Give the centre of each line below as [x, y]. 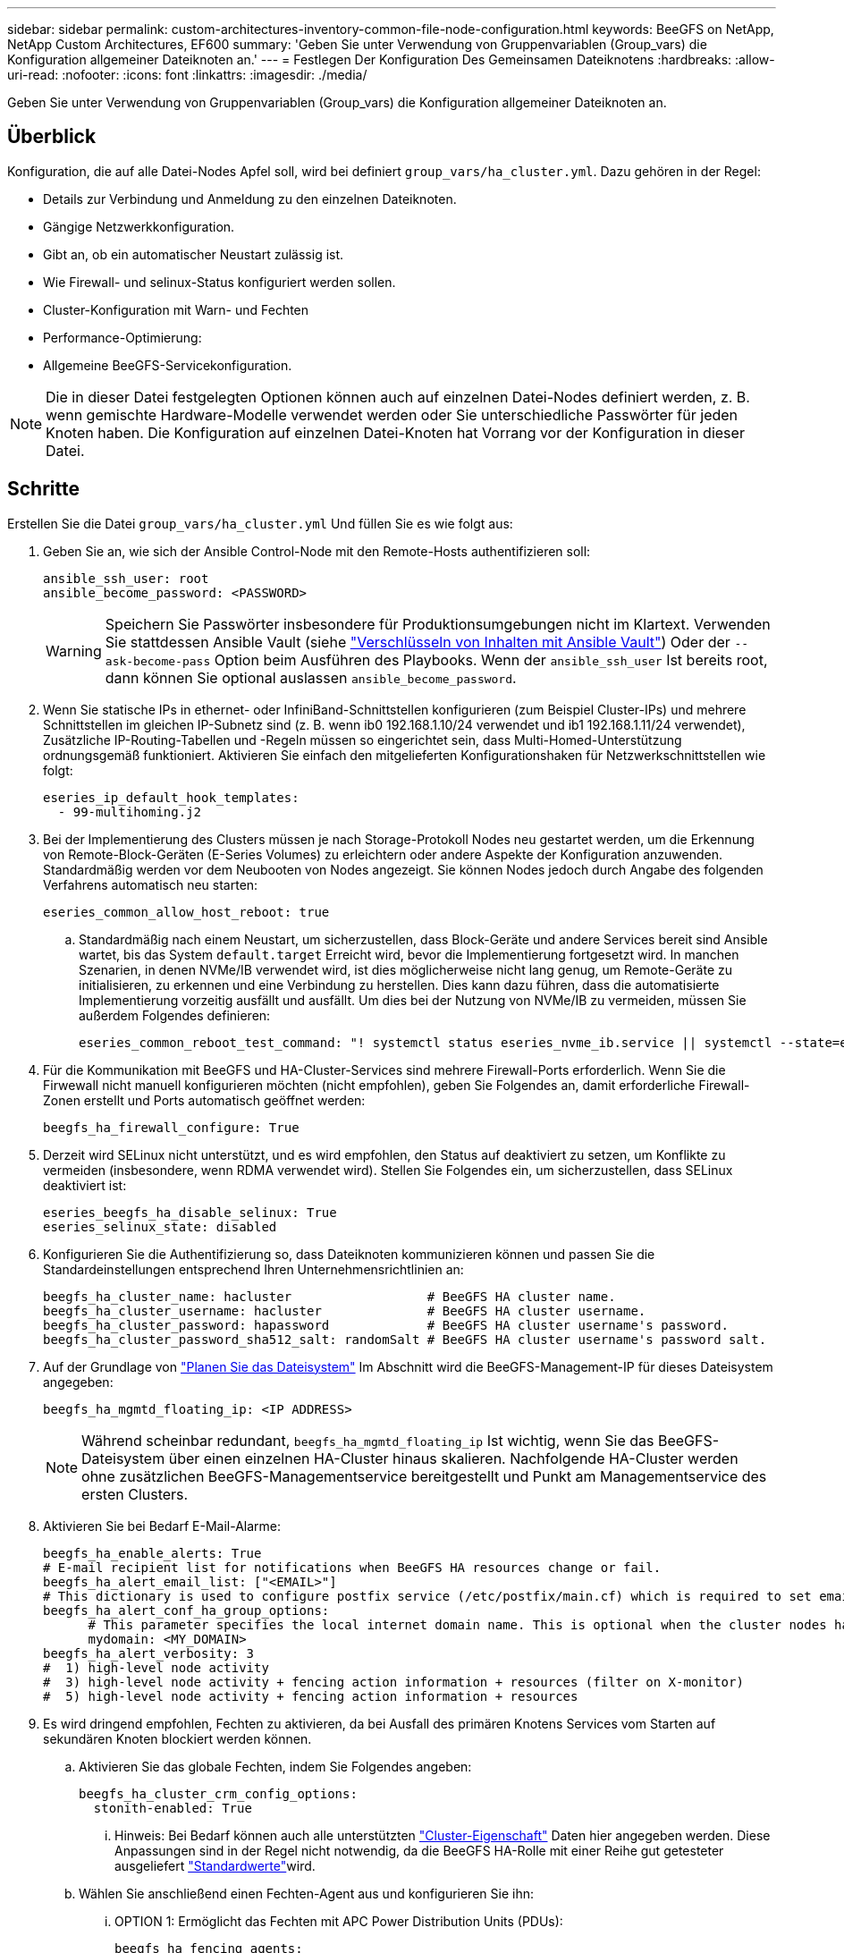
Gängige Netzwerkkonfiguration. [139, 226]
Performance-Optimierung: [122, 337]
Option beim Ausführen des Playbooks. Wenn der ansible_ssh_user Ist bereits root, [491, 659]
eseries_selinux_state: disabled [160, 1226]
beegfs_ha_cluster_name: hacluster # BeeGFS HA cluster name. [329, 1296]
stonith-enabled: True [173, 1808]
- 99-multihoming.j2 [130, 812]
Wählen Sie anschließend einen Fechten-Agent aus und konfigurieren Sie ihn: [306, 1893]
